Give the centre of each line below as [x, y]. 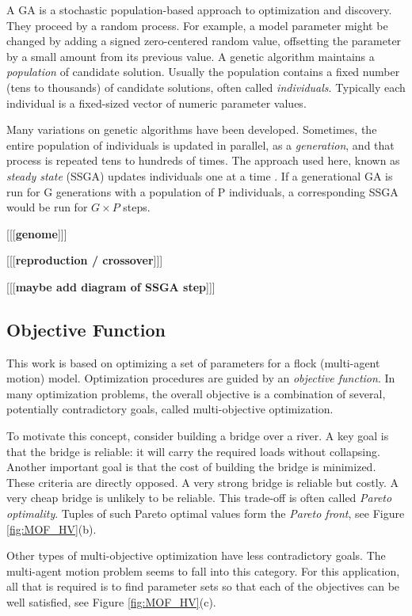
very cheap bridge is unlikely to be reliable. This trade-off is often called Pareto [199, 498]
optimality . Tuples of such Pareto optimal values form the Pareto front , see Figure [206, 513]
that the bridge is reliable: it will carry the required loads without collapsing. [193, 451]
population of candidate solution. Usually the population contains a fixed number [203, 72]
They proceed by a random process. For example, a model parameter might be [197, 25]
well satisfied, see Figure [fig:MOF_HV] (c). [111, 602]
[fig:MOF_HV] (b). [51, 529]
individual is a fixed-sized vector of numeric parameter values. [156, 103]
